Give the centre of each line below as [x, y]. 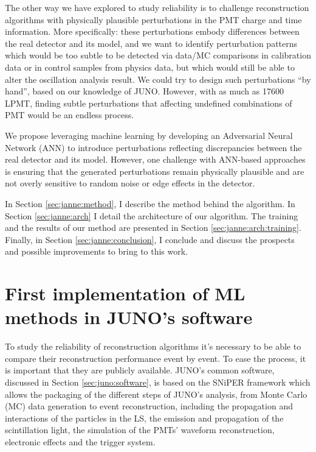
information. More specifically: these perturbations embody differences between [152, 31]
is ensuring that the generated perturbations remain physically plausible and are [155, 171]
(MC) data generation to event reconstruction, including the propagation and [149, 406]
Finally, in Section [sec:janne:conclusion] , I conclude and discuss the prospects [150, 239]
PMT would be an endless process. [70, 115]
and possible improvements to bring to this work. [97, 251]
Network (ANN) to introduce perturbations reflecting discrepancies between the [153, 147]
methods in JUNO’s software [129, 317]
